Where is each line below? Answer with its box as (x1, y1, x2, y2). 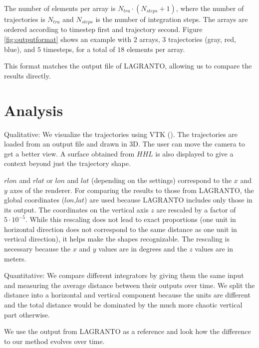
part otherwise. (4, 309, 50, 319)
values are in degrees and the (98, 243, 187, 254)
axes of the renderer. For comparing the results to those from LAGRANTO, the (9, 184, 254, 195)
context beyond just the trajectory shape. (4, 158, 131, 168)
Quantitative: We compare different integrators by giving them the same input (4, 270, 244, 280)
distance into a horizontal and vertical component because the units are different (4, 289, 251, 300)
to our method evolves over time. (4, 335, 105, 346)
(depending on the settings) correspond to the (91, 174, 232, 185)
